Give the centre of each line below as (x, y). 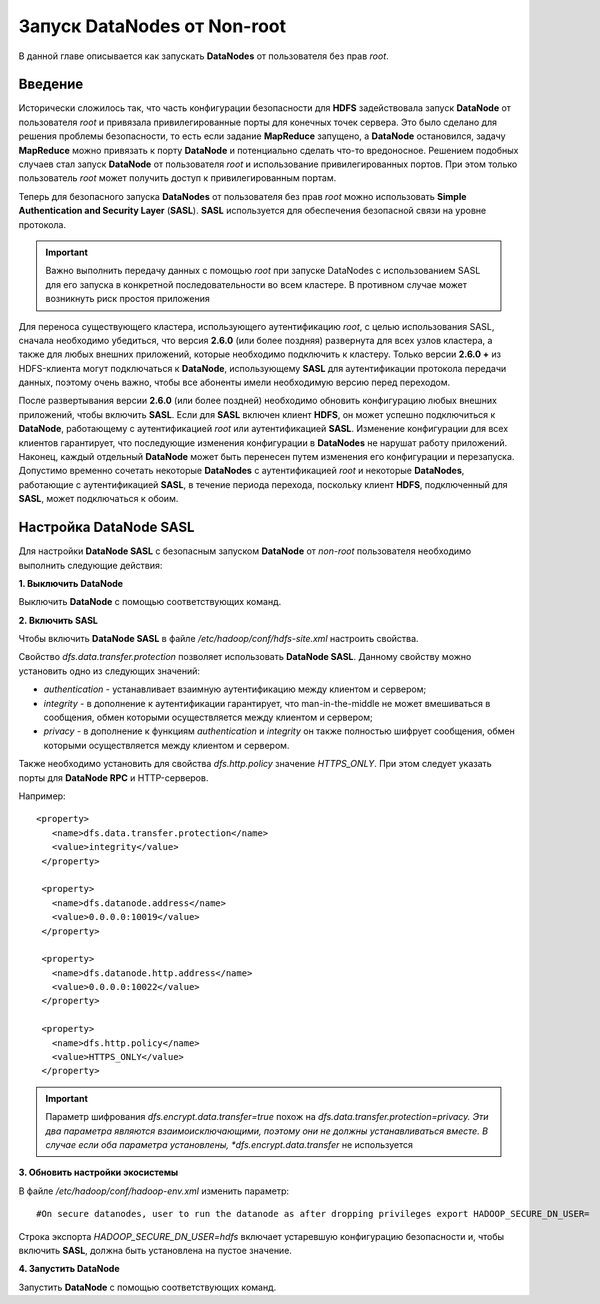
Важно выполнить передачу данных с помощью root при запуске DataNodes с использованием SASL (263, 271)
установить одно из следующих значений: (109, 671)
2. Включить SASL (58, 620)
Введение (51, 84)
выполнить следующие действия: (90, 565)
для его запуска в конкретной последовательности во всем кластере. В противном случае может (256, 284)
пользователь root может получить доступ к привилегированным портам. (177, 178)
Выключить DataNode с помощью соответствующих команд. (150, 602)
